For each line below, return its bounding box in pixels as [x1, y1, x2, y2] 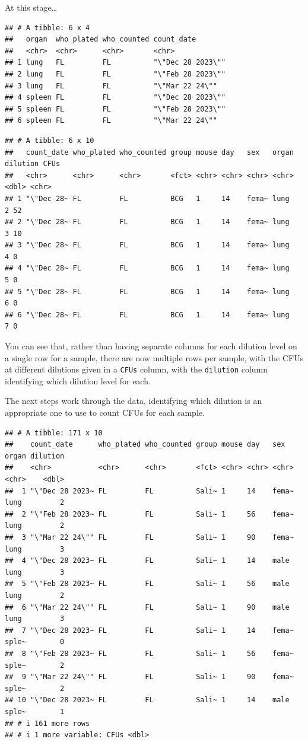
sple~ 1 [5, 707, 65, 716]
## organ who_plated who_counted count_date [5, 35, 196, 44]
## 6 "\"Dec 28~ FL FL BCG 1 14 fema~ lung [5, 310, 290, 319]
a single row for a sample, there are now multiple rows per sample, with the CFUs [5, 351, 304, 364]
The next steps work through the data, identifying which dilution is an [5, 394, 262, 407]
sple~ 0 [5, 638, 65, 647]
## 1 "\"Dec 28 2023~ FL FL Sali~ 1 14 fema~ [5, 486, 294, 495]
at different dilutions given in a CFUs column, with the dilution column [5, 363, 268, 375]
